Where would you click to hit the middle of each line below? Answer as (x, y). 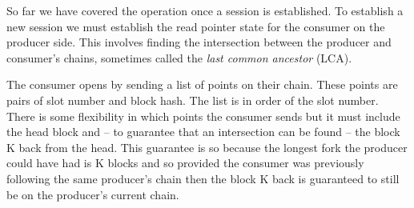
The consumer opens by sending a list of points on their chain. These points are (202, 84)
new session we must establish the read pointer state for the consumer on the (196, 26)
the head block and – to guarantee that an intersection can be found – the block (203, 132)
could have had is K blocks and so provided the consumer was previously (185, 163)
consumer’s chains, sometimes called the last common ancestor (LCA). (179, 57)
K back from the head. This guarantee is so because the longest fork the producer (207, 147)
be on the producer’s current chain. (93, 194)
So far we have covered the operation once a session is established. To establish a (205, 10)
